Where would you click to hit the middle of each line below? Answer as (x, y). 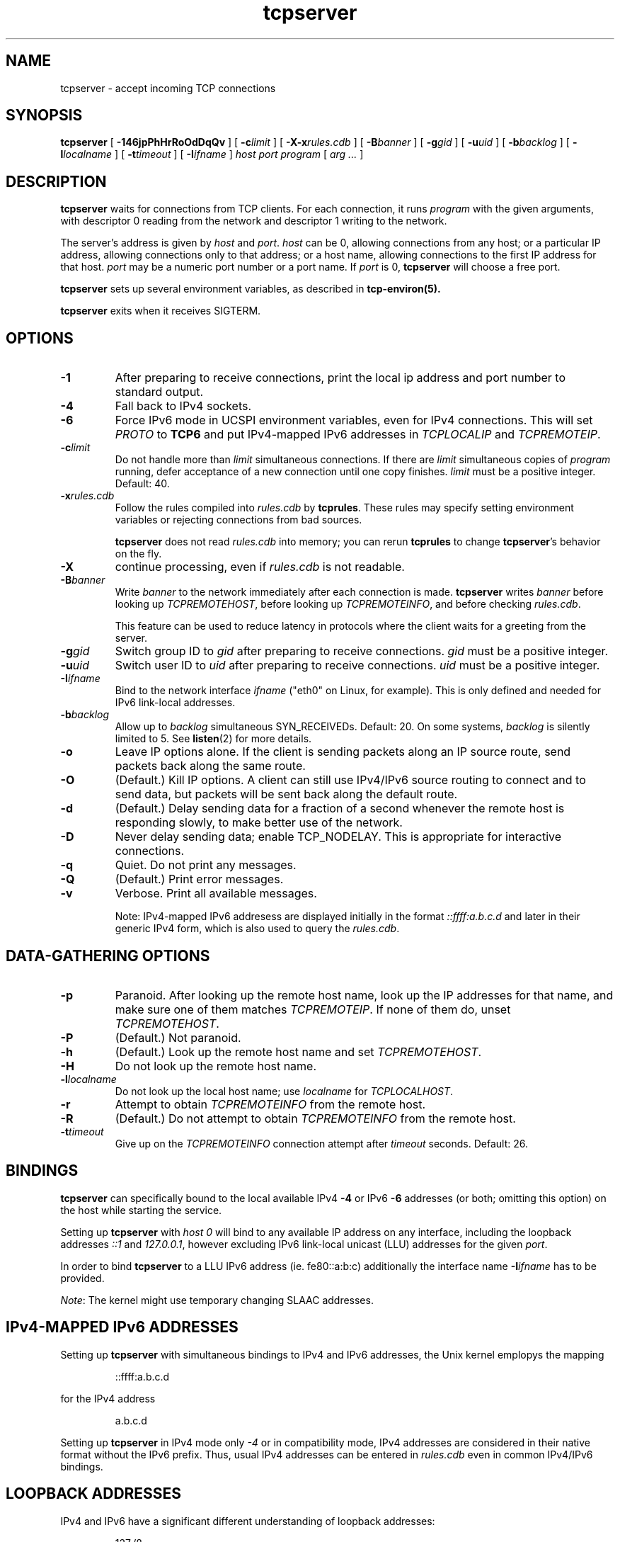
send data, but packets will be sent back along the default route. (286, 794)
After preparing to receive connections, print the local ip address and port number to (340, 378)
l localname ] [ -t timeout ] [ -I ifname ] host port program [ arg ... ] (212, 154)
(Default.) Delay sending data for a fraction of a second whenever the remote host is (340, 809)
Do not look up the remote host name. (216, 1066)
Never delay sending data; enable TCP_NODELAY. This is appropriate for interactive (338, 837)
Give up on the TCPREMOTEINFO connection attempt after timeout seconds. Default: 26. (321, 1143)
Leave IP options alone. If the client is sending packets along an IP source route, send (343, 752)
